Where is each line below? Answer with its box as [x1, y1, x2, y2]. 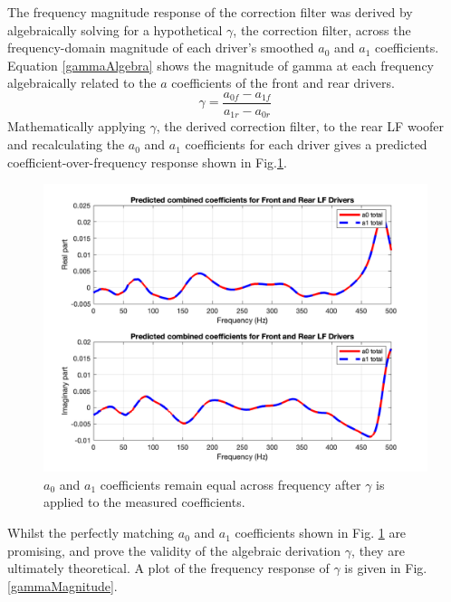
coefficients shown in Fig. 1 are [235, 523, 407, 542]
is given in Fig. [344, 559, 427, 578]
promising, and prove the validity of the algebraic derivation [7, 540, 341, 559]
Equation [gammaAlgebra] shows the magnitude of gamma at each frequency [7, 55, 434, 74]
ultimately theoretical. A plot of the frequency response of [7, 559, 330, 578]
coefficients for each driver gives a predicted [185, 135, 427, 154]
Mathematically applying [7, 117, 146, 136]
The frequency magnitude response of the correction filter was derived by [7, 3, 413, 21]
